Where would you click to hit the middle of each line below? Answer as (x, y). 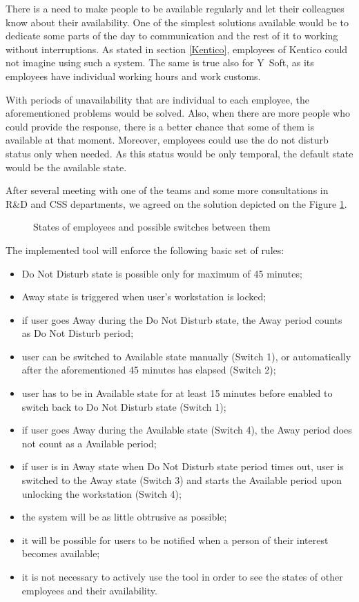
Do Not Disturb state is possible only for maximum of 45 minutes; (162, 273)
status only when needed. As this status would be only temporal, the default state (179, 153)
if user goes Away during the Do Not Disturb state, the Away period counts (182, 319)
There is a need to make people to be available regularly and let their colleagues (175, 8)
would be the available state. (66, 167)
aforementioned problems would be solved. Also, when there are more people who (178, 113)
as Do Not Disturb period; (78, 333)
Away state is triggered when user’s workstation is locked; (144, 297)
